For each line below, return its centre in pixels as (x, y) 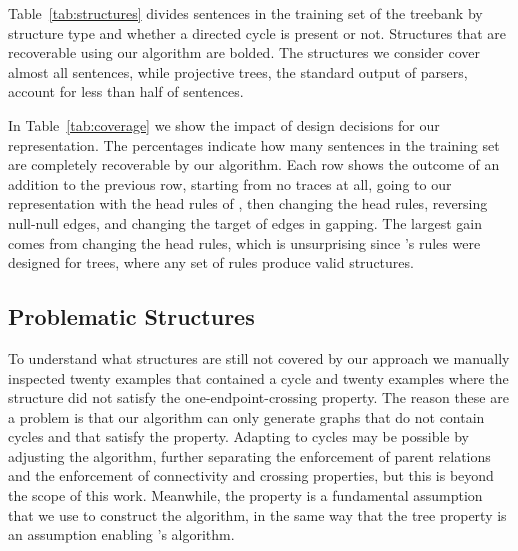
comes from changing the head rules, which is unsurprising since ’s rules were (244, 242)
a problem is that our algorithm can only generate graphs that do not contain (246, 416)
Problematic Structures (131, 316)
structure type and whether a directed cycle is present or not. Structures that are (257, 32)
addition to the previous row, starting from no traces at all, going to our (230, 183)
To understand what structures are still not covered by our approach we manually (259, 357)
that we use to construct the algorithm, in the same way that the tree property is (257, 514)
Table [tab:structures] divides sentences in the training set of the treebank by (245, 13)
